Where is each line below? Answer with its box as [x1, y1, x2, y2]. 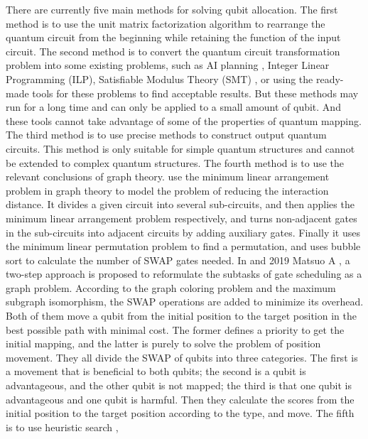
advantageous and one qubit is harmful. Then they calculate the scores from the [6, 391, 355, 406]
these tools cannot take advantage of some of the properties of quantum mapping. [6, 113, 362, 128]
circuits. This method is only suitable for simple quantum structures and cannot [6, 141, 355, 156]
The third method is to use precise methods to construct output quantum [6, 127, 327, 142]
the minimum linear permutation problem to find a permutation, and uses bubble [6, 239, 361, 254]
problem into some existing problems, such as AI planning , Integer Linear [6, 58, 330, 72]
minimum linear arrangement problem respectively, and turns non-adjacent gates [6, 210, 357, 225]
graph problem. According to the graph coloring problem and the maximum [6, 280, 336, 295]
